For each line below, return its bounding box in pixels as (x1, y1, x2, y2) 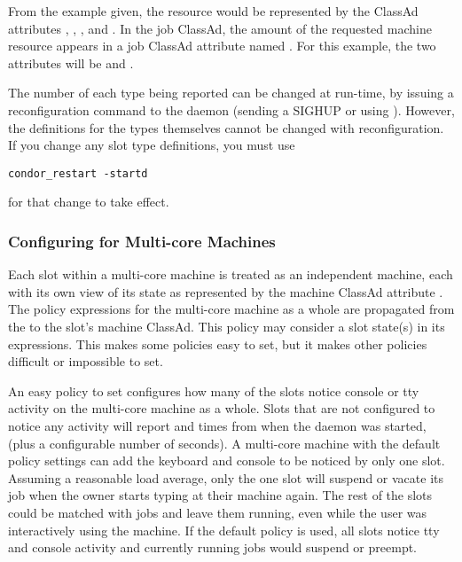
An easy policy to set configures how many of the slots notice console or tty (8, 381, 419, 400)
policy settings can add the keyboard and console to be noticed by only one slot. (8, 451, 445, 470)
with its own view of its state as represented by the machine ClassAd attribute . (8, 282, 443, 301)
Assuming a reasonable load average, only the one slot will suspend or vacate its (8, 468, 444, 487)
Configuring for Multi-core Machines (8, 230, 276, 252)
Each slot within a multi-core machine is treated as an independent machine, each (8, 265, 453, 284)
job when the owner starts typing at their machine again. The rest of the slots (8, 486, 433, 504)
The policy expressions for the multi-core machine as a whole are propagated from (8, 300, 455, 318)
